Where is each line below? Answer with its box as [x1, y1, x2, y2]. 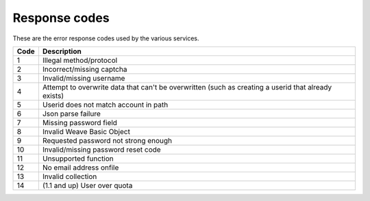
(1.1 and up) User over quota [42, 180, 133, 190]
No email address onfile [42, 163, 119, 172]
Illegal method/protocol [42, 55, 118, 65]
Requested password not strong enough [42, 135, 173, 145]
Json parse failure [42, 109, 101, 118]
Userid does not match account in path [42, 100, 169, 109]
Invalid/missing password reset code [42, 144, 161, 154]
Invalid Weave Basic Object [42, 126, 130, 136]
